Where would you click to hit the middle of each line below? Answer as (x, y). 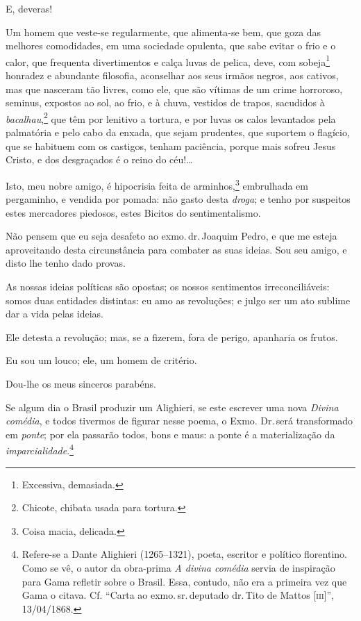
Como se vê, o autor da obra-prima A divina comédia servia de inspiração (178, 568)
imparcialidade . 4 (40, 449)
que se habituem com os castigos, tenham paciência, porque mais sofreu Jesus (171, 146)
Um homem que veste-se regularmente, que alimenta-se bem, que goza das (163, 32)
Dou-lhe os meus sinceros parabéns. (81, 384)
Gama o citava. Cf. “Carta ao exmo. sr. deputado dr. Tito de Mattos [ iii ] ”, (178, 595)
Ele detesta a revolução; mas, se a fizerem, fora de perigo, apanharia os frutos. (172, 337)
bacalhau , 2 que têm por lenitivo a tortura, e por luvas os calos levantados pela (171, 117)
